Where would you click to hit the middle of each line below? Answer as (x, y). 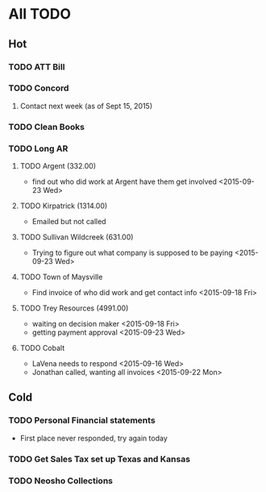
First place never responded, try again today (94, 438)
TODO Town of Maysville (61, 277)
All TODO (39, 14)
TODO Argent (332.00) (58, 166)
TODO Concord (39, 88)
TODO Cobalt (42, 348)
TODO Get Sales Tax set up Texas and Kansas (100, 459)
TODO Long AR (38, 148)
